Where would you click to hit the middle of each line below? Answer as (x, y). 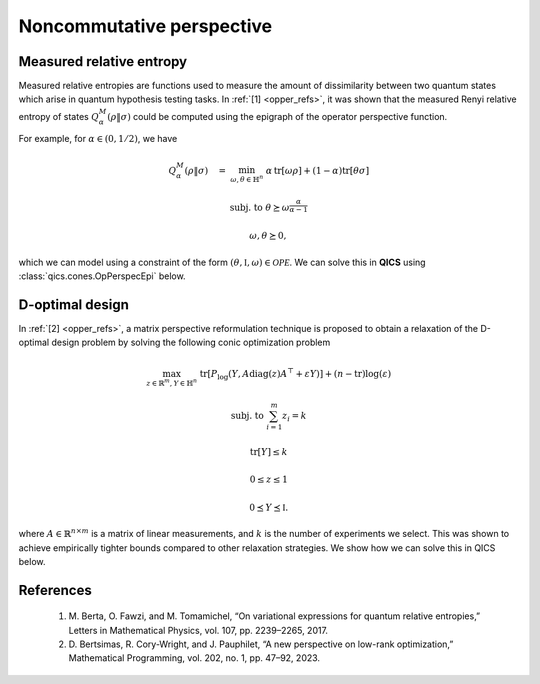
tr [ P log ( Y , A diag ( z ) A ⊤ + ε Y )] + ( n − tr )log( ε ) (295, 374)
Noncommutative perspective (145, 26)
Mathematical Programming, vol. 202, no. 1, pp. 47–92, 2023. (194, 658)
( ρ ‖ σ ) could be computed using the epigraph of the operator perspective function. (277, 116)
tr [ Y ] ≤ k (269, 451)
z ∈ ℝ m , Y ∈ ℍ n (172, 382)
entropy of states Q (59, 116)
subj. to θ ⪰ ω (259, 208)
